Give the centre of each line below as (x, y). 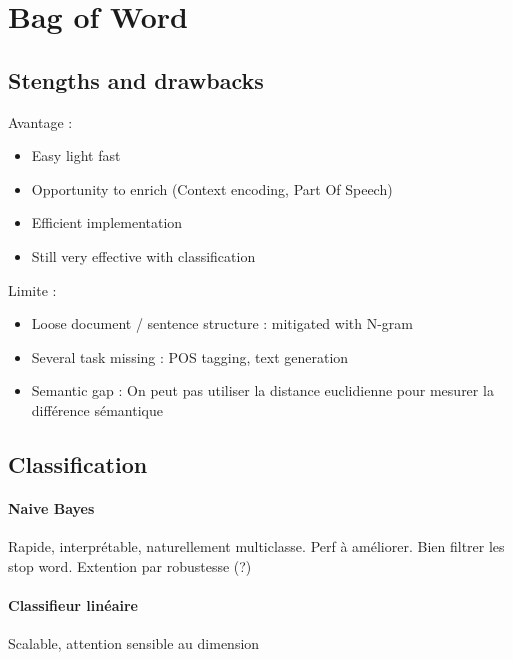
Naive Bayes (51, 507)
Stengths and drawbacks (136, 79)
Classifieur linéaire (73, 604)
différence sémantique (97, 409)
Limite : (32, 289)
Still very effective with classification (143, 255)
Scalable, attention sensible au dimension (134, 643)
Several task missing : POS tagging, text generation (190, 356)
